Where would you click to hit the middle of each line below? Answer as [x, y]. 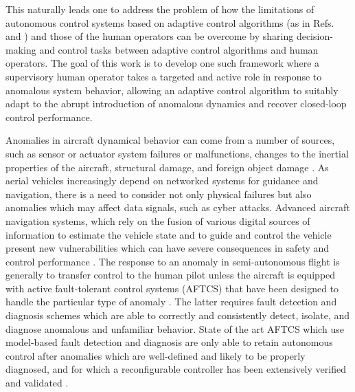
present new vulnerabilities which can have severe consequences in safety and [168, 248]
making [21, 49]
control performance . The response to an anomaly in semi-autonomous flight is [173, 261]
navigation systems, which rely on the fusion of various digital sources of [158, 220]
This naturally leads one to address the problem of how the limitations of [160, 9]
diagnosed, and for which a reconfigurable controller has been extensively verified [176, 369]
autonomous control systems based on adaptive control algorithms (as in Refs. [170, 22]
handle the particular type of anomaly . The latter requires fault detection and [171, 302]
